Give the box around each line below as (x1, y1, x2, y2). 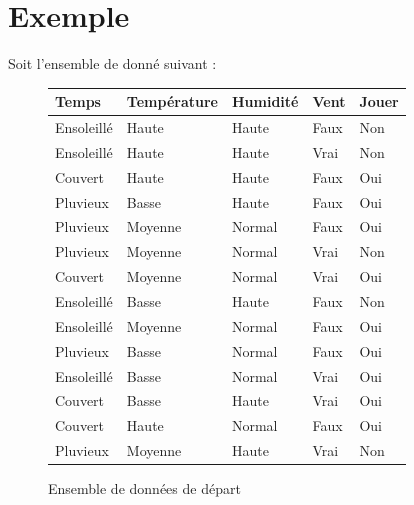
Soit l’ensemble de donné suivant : (8, 53, 217, 74)
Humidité (231, 91, 299, 112)
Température (126, 91, 218, 112)
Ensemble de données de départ (48, 478, 241, 499)
